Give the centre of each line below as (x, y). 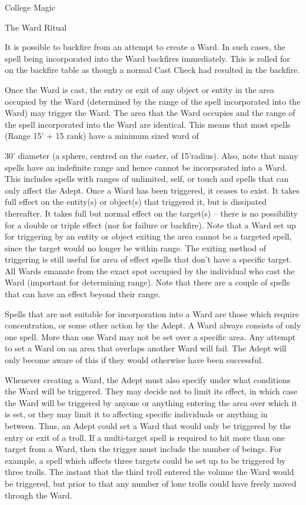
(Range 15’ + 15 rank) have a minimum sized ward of (102, 136)
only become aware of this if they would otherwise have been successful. (134, 360)
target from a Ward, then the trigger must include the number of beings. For (143, 449)
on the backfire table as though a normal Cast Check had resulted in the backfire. (152, 70)
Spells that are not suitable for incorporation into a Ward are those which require (152, 313)
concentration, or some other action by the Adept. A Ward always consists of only (153, 325)
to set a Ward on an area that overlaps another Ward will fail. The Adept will (146, 348)
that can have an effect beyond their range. (83, 294)
